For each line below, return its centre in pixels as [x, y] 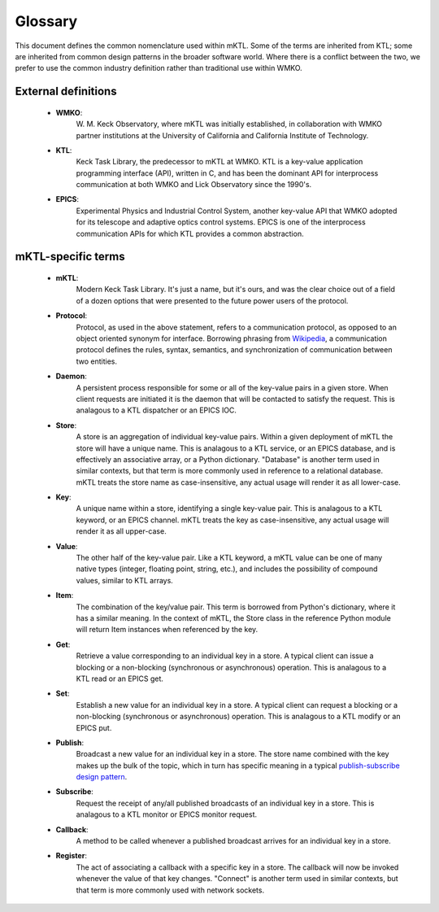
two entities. [97, 361]
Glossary [46, 21]
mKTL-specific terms [70, 257]
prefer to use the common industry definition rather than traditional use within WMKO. [159, 68]
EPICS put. [94, 727]
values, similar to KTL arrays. [125, 580]
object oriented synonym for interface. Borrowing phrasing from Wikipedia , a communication [232, 338]
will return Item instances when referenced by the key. [167, 630]
